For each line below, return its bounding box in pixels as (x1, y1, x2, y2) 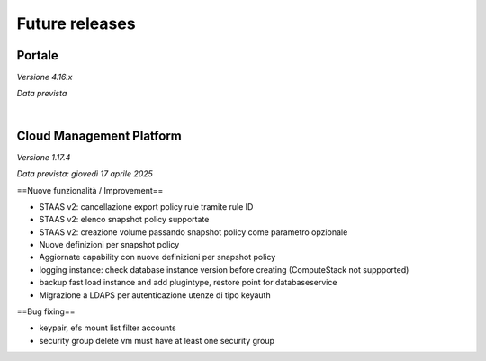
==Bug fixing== (16, 306, 76, 317)
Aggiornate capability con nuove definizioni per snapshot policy (39, 252, 276, 263)
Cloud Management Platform (16, 128, 182, 143)
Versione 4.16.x (16, 72, 73, 83)
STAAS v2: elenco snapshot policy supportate (39, 214, 210, 225)
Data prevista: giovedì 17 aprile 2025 (16, 168, 153, 179)
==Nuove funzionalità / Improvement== (16, 185, 164, 195)
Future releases (16, 14, 136, 33)
